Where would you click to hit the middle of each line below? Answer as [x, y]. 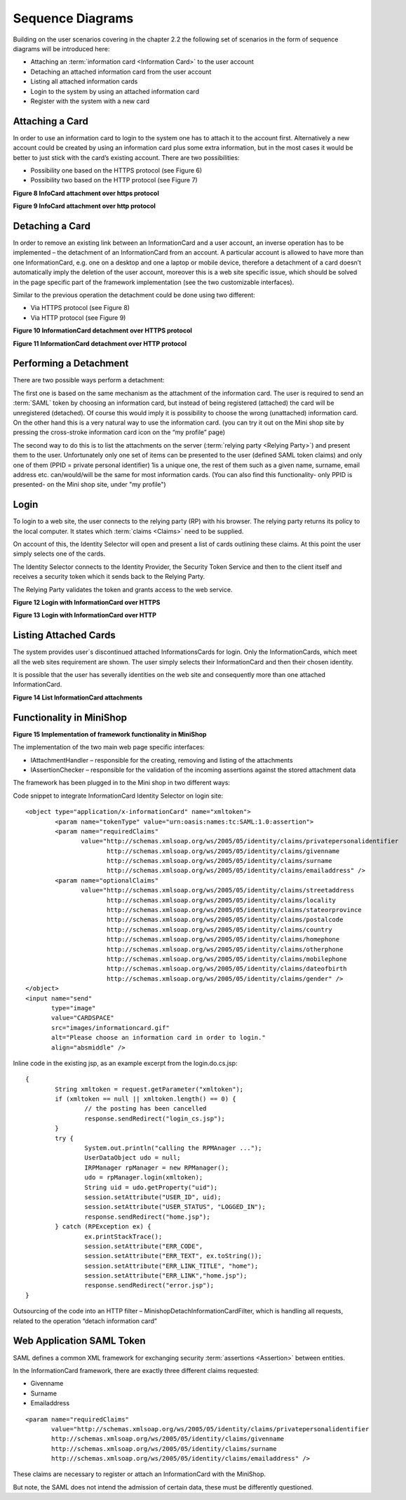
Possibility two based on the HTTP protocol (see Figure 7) [114, 180]
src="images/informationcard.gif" [110, 1027]
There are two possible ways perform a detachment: [89, 380]
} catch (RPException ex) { [103, 1227]
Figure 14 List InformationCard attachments [78, 697]
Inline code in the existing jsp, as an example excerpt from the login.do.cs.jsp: [125, 1063]
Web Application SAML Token [80, 1341]
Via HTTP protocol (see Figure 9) [78, 317]
